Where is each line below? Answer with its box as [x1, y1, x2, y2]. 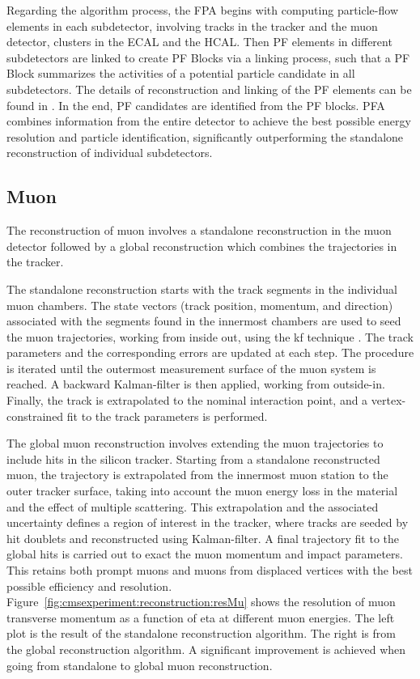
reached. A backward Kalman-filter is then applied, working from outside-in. [6, 376, 385, 393]
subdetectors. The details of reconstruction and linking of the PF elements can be [6, 80, 412, 97]
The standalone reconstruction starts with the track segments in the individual [6, 280, 397, 297]
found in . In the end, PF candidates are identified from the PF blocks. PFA [6, 96, 385, 113]
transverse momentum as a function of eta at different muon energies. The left [6, 609, 395, 626]
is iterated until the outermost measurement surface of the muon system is [6, 359, 376, 376]
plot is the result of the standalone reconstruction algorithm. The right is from [6, 625, 396, 642]
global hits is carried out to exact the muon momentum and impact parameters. [6, 545, 403, 562]
